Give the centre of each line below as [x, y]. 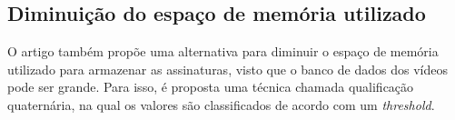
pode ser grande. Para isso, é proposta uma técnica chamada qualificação [211, 87]
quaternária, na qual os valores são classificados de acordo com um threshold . [221, 104]
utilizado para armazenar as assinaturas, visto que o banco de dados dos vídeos [227, 69]
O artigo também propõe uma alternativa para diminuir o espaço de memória [223, 51]
